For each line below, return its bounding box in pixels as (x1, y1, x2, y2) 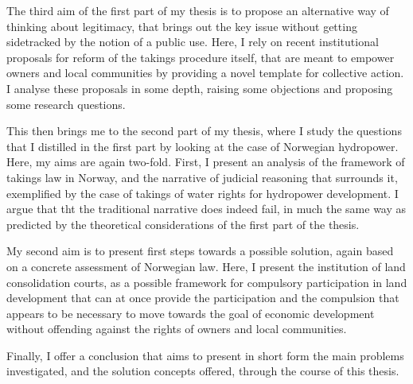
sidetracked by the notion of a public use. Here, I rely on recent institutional (6, 33, 379, 50)
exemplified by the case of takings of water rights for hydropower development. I (6, 184, 399, 201)
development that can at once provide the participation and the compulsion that (6, 289, 399, 306)
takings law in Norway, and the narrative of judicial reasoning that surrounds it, (6, 169, 398, 185)
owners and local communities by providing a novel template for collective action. (6, 64, 404, 81)
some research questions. (6, 95, 126, 112)
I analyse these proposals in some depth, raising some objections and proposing (6, 80, 393, 96)
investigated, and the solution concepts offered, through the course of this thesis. (6, 363, 399, 379)
